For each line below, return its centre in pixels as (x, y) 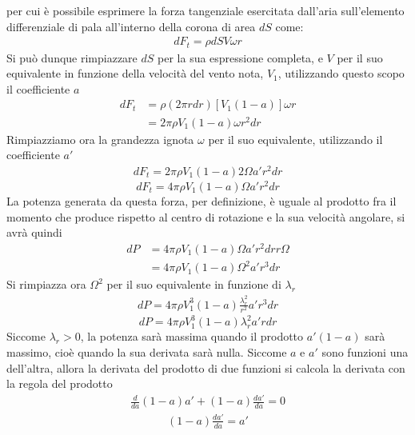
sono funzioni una (365, 352)
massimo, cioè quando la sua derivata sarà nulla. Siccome (147, 352)
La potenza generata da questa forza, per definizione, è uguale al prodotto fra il (202, 200)
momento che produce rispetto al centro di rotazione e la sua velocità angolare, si (206, 216)
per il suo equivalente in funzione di (194, 284)
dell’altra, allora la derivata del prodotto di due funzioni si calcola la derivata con (206, 367)
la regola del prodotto (60, 383)
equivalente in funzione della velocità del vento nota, (135, 73)
